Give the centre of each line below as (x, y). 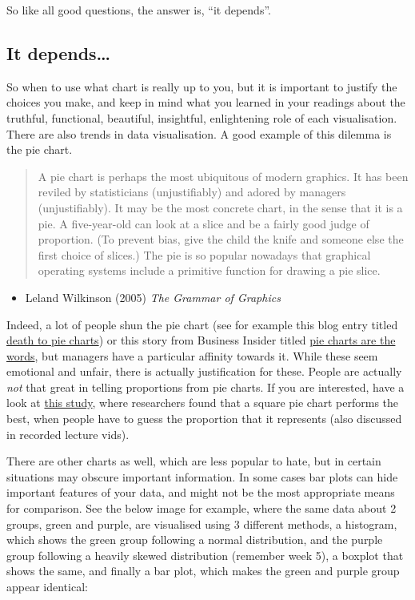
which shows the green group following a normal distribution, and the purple (195, 540)
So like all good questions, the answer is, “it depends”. (139, 10)
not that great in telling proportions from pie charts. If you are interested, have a (206, 387)
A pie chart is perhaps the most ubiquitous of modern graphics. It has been (223, 176)
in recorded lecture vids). (68, 434)
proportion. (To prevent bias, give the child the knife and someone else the (221, 239)
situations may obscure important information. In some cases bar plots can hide (202, 476)
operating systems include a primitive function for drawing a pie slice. (209, 270)
